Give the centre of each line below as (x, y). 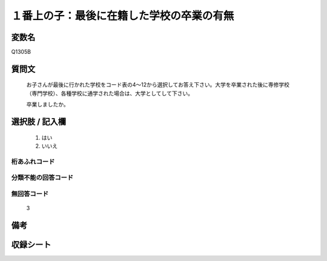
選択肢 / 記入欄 (39, 122)
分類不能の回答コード (42, 177)
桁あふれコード (33, 162)
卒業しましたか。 (48, 104)
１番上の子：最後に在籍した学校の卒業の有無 (123, 16)
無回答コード (30, 194)
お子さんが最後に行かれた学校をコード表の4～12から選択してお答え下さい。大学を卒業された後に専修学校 (158, 85)
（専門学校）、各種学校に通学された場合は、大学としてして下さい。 (110, 93)
